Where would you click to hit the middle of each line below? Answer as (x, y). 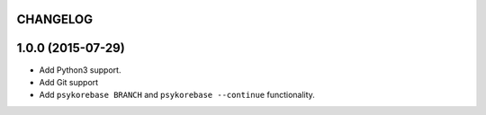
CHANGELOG (55, 19)
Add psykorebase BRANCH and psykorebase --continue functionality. (177, 95)
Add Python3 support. (80, 70)
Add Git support (69, 82)
